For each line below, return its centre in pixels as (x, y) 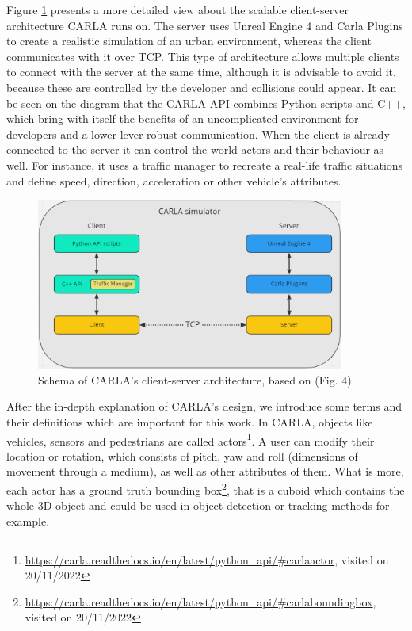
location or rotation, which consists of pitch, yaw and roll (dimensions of (182, 455)
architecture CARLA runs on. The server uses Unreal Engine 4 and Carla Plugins (205, 25)
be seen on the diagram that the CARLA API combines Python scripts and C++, (206, 103)
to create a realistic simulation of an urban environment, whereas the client (189, 41)
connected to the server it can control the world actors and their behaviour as (195, 149)
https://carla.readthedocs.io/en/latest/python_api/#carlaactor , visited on (207, 559)
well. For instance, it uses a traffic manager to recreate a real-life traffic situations (205, 164)
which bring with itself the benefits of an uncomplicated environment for (183, 119)
